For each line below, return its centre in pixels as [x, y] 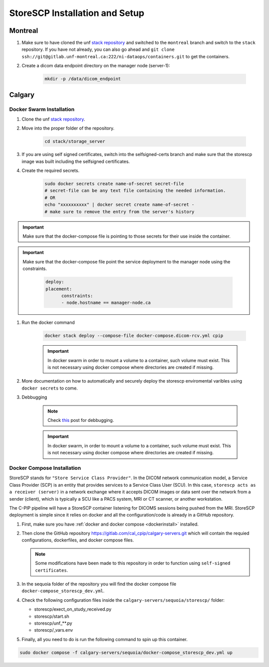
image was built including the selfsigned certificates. [76, 161]
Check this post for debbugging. [81, 420]
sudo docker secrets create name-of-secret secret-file [114, 184]
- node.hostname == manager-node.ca [106, 303]
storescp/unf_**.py [53, 623]
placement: [59, 289]
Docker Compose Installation [45, 468]
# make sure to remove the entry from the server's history [120, 211]
